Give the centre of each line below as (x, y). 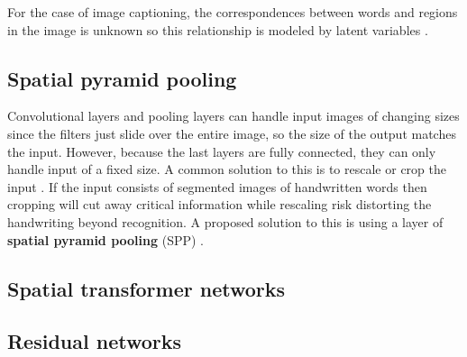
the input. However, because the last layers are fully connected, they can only (222, 151)
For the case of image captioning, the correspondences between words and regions (233, 12)
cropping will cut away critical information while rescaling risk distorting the (220, 204)
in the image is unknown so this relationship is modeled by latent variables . (218, 29)
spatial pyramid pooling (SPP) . (106, 239)
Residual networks (95, 341)
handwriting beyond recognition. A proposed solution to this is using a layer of (225, 221)
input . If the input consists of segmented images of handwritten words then (217, 186)
